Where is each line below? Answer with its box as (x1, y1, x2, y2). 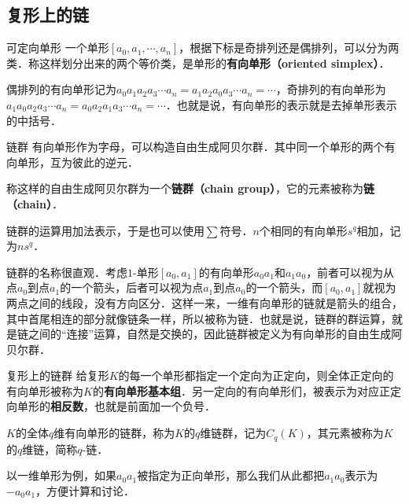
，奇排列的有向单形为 (275, 81, 386, 97)
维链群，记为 (200, 425, 267, 441)
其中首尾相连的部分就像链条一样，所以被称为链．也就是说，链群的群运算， (6, 310, 392, 326)
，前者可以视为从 (306, 263, 395, 280)
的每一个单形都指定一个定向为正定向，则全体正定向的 (118, 367, 394, 384)
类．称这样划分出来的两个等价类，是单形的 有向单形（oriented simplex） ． (6, 54, 390, 71)
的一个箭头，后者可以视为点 (60, 279, 204, 296)
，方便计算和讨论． (35, 482, 135, 498)
